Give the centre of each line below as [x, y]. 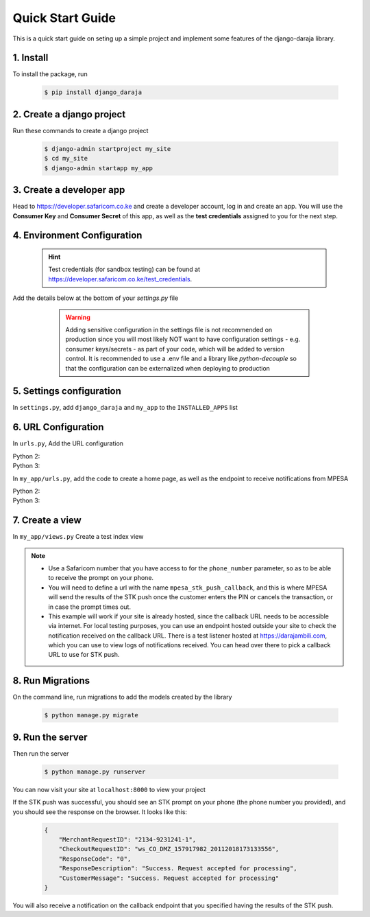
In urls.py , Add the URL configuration [68, 443]
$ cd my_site [66, 159]
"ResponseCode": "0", [95, 859]
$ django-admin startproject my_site [108, 149]
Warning [78, 317]
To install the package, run [50, 74]
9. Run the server [50, 737]
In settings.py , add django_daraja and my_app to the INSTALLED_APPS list [125, 408]
